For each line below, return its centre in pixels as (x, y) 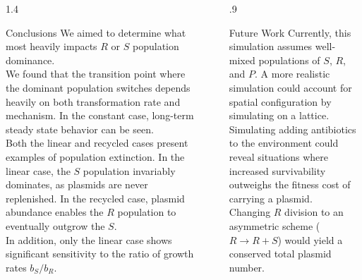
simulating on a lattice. (279, 115)
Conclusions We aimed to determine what (96, 32)
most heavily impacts (52, 46)
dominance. (30, 60)
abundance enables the (55, 212)
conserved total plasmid (280, 254)
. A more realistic (292, 74)
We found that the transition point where (96, 74)
